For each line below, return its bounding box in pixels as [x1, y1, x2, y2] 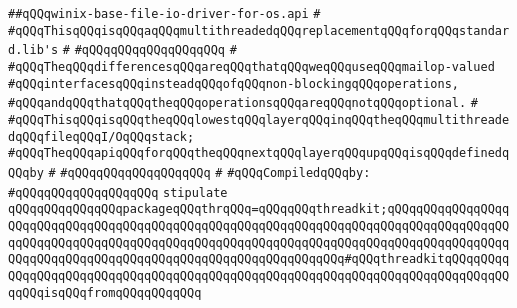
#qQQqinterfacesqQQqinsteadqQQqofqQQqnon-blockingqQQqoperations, [8, 76, 460, 91]
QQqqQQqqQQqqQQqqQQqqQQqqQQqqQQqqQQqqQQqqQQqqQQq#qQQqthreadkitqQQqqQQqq [8, 252, 510, 267]
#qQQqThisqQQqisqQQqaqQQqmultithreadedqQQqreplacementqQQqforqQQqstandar [8, 23, 510, 38]
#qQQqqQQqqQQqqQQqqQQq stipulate [8, 185, 228, 200]
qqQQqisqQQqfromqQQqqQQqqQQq [8, 285, 202, 300]
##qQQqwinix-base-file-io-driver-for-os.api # [8, 7, 321, 21]
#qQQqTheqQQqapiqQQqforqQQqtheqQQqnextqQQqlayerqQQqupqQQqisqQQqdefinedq [8, 146, 510, 161]
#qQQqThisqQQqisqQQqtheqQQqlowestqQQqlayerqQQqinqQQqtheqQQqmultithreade [8, 112, 510, 127]
